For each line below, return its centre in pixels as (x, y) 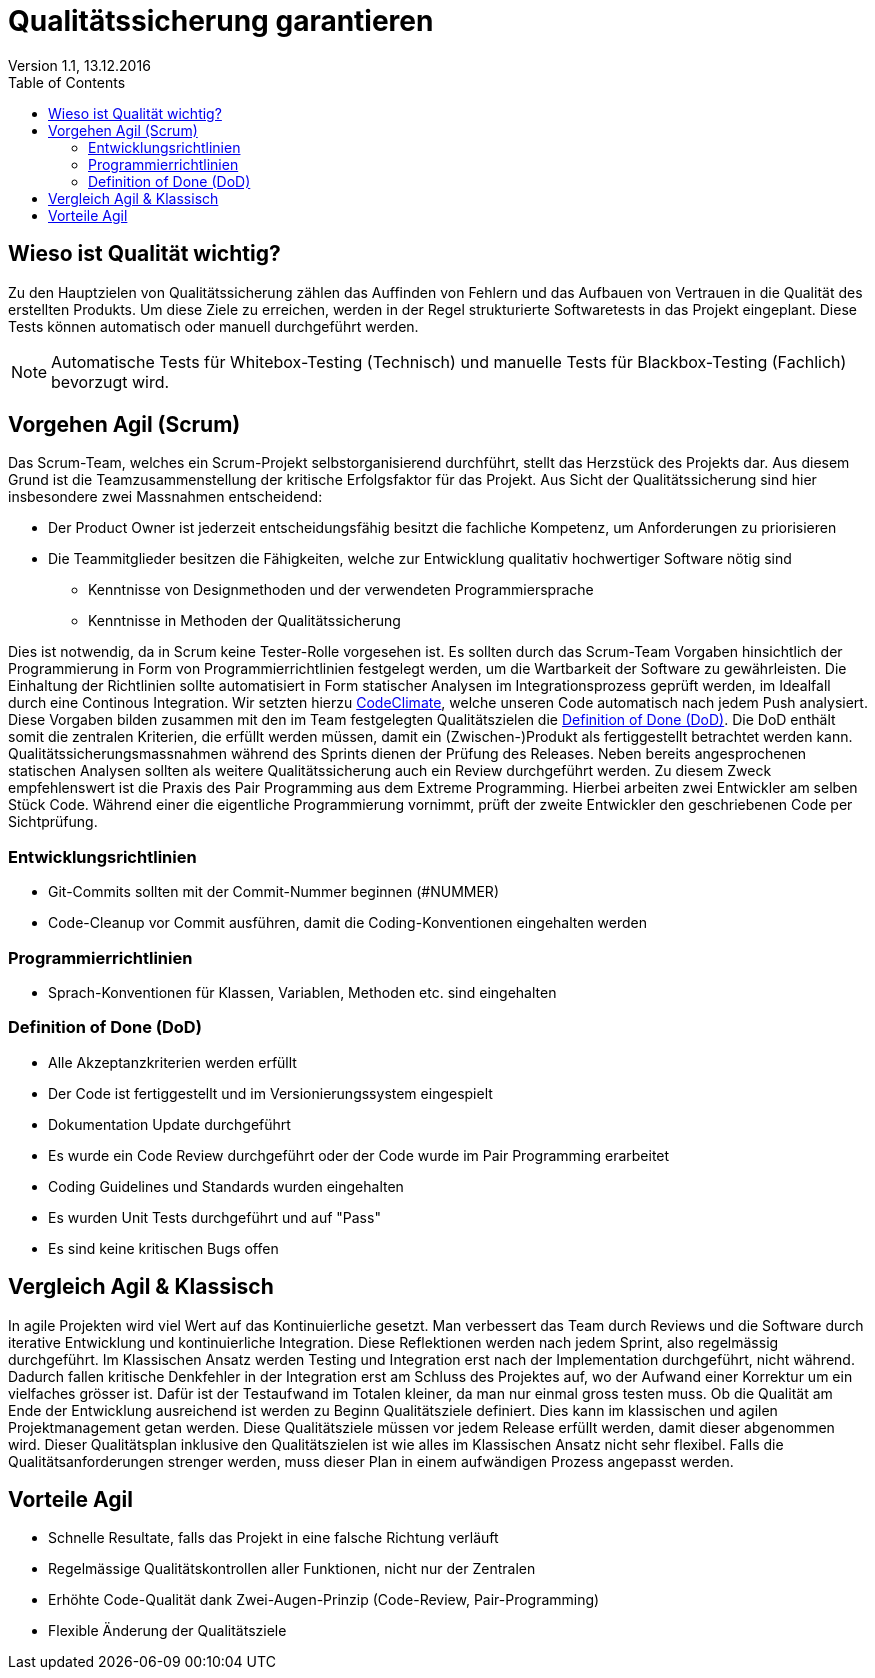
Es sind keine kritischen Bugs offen (163, 1248)
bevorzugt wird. (110, 381)
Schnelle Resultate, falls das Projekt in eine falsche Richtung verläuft (273, 1538)
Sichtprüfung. (53, 822)
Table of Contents (67, 82)
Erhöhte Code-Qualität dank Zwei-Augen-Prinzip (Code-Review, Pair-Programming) (324, 1600)
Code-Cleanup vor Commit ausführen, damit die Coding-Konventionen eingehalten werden (348, 923)
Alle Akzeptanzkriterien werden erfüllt (172, 1062)
